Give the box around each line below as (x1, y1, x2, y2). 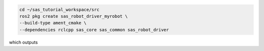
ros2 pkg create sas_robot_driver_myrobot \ (19, 13, 128, 19)
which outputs (9, 39, 38, 45)
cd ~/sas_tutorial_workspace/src (19, 7, 100, 12)
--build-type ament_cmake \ (19, 20, 87, 26)
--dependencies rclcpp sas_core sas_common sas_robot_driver (19, 27, 169, 32)
